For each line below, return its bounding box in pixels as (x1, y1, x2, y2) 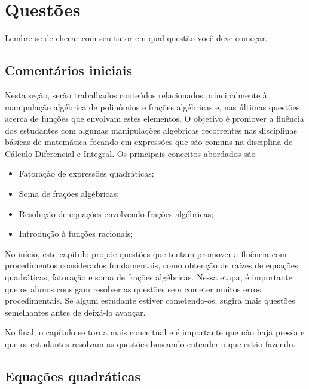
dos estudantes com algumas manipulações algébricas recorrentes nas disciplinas (5, 124, 297, 136)
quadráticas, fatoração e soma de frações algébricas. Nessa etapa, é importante (5, 271, 292, 283)
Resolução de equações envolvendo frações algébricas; (19, 207, 214, 220)
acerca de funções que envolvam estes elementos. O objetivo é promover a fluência (5, 112, 304, 125)
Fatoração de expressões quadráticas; (19, 167, 154, 180)
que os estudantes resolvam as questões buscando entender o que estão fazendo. (5, 338, 296, 350)
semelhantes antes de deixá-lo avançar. (5, 305, 146, 318)
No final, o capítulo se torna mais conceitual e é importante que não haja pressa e (5, 326, 305, 338)
